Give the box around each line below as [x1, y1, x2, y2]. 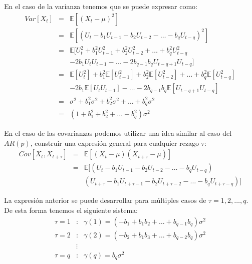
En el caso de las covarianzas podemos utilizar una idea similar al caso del [4, 128, 232, 138]
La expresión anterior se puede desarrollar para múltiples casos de [4, 195, 206, 205]
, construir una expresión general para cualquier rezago [30, 137, 199, 148]
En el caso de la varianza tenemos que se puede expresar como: [4, 1, 197, 11]
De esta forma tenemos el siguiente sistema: [4, 205, 138, 215]
